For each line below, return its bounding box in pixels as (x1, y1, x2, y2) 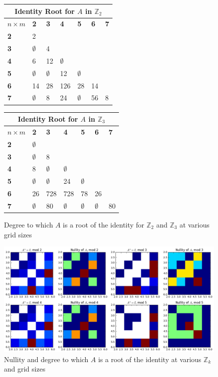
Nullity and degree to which (4, 354, 89, 364)
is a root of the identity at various (98, 354, 202, 364)
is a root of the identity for (62, 220, 145, 229)
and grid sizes (4, 364, 46, 374)
